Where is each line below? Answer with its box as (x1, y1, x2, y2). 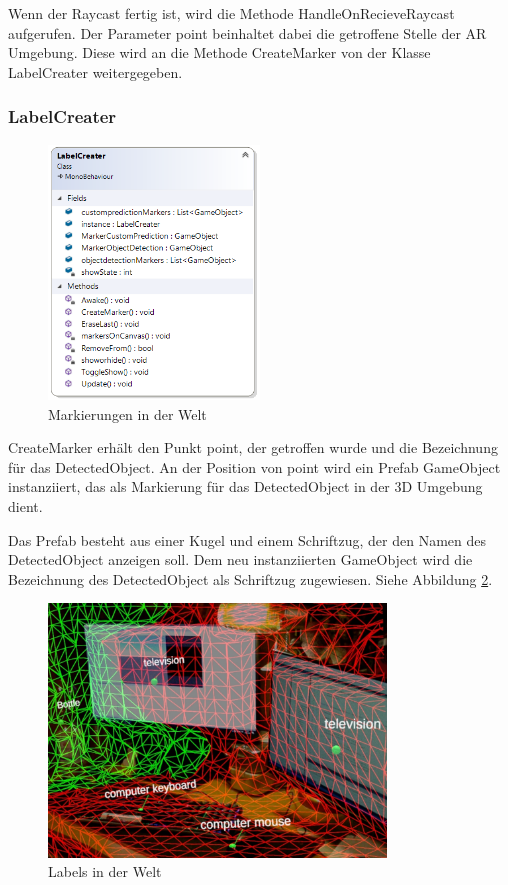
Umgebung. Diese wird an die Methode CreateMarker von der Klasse (8, 42, 431, 63)
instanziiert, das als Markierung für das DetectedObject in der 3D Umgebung (8, 476, 483, 497)
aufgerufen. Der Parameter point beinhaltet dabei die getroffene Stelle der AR (8, 22, 487, 43)
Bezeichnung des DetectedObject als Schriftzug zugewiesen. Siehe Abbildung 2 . (8, 568, 493, 589)
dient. (8, 496, 43, 517)
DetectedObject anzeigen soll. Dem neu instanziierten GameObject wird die (8, 549, 473, 570)
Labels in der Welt (48, 861, 162, 882)
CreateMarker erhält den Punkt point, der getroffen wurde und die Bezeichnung (8, 437, 498, 458)
